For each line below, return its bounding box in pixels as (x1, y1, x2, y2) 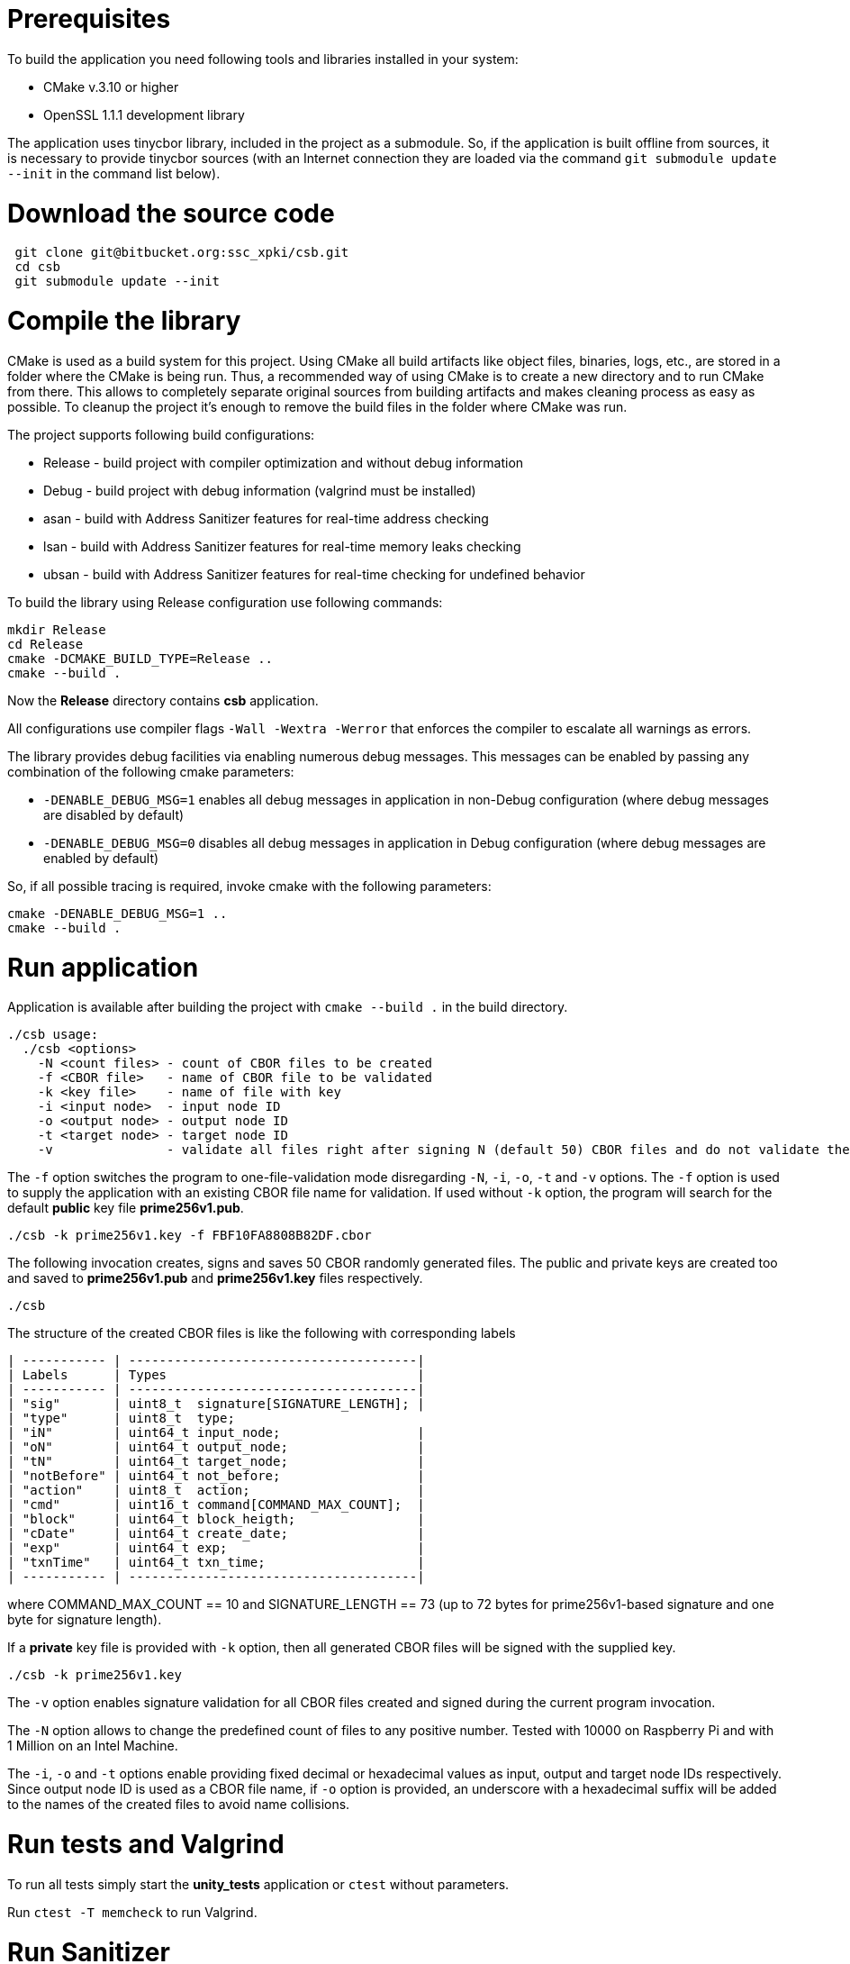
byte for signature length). (7, 1612, 162, 1628)
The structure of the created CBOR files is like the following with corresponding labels (7, 1325, 516, 1341)
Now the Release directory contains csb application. (7, 692, 319, 708)
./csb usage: (7, 1027, 99, 1042)
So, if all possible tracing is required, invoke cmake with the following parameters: (7, 877, 492, 894)
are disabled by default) (43, 806, 185, 823)
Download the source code (7, 197, 335, 229)
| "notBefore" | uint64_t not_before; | (7, 1468, 425, 1484)
